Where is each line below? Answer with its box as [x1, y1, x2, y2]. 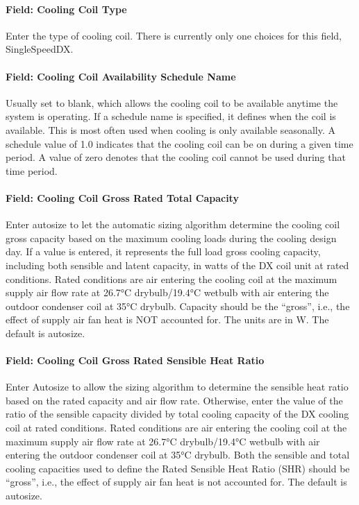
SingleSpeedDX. [6, 42, 74, 56]
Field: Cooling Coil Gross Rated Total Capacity [6, 190, 239, 205]
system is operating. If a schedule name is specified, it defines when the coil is [6, 109, 336, 123]
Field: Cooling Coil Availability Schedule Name [6, 69, 236, 83]
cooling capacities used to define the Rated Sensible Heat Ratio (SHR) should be [6, 461, 350, 475]
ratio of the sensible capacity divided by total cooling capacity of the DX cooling [6, 406, 349, 421]
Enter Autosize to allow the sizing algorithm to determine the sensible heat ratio [6, 379, 349, 394]
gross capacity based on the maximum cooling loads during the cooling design [6, 230, 337, 245]
